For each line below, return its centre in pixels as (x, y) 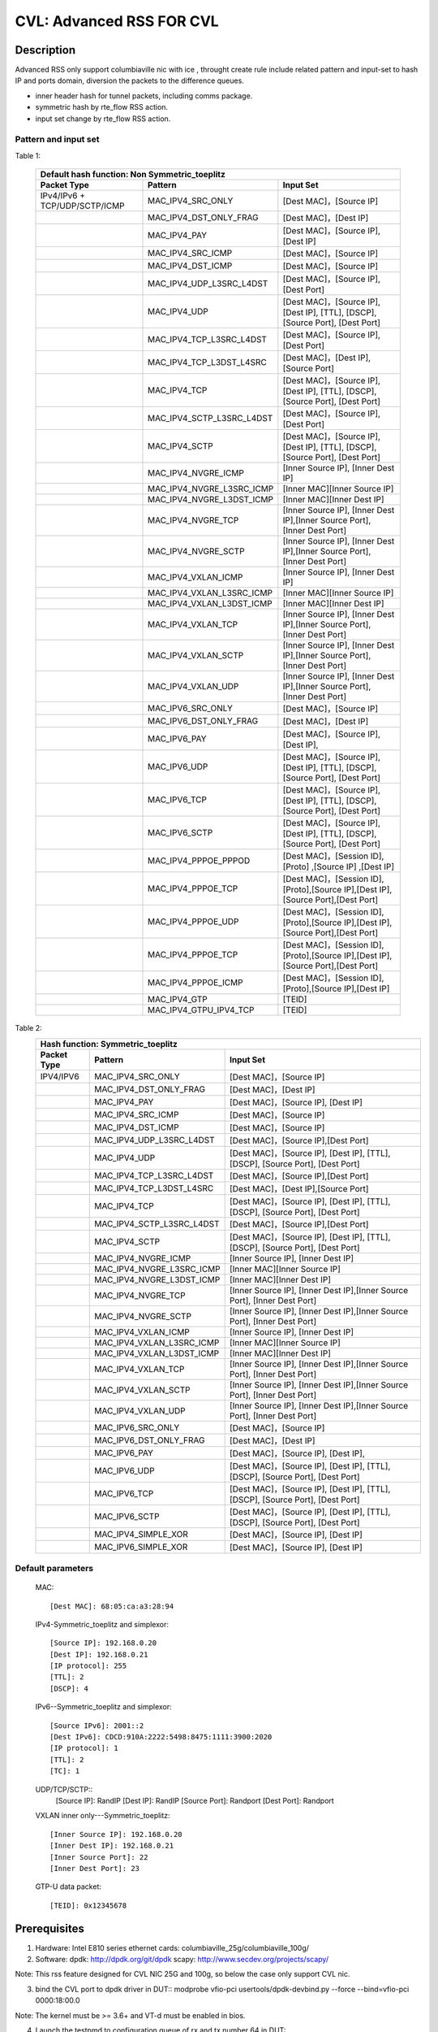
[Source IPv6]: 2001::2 (97, 1726)
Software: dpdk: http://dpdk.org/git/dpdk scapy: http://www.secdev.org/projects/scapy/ (182, 1959)
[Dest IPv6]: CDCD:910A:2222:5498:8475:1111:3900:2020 (161, 1737)
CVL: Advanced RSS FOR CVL (117, 21)
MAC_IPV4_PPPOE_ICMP (195, 983)
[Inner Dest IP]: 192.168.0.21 (112, 1846)
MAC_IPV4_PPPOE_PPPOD (199, 861)
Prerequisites (49, 1928)
